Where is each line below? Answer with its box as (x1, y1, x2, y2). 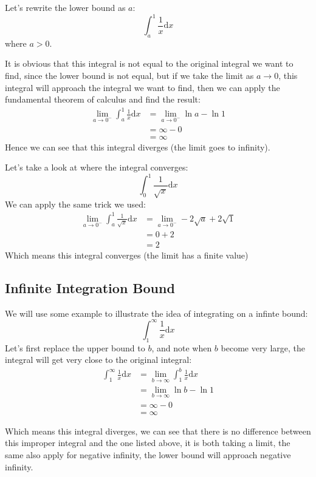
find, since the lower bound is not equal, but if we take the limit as (5, 69, 254, 82)
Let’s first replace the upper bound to (5, 341, 145, 354)
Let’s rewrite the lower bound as (5, 1, 126, 13)
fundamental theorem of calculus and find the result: (5, 93, 201, 106)
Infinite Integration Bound (5, 278, 175, 297)
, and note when (151, 341, 212, 354)
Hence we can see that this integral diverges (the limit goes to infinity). (5, 140, 270, 153)
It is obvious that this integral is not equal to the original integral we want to (5, 57, 294, 70)
